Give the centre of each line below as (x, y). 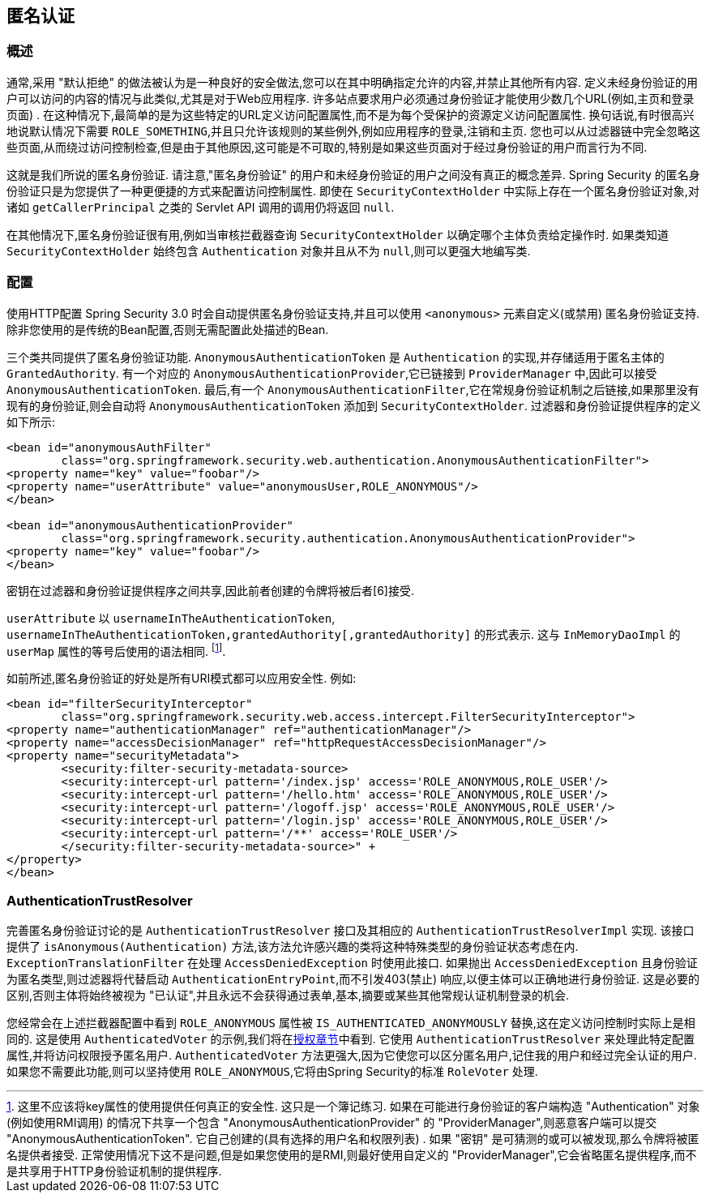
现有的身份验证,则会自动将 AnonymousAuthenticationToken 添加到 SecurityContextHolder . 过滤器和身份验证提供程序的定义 (354, 405)
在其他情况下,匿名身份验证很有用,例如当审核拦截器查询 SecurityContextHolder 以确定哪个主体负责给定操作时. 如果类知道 (338, 234)
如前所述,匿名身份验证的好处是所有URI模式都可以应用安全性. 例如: (182, 679)
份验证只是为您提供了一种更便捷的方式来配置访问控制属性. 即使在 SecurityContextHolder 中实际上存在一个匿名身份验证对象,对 (353, 191)
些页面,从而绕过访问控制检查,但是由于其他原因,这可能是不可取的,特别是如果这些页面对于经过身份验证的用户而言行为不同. (327, 147)
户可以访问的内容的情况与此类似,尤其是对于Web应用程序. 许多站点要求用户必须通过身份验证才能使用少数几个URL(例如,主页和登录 (351, 98)
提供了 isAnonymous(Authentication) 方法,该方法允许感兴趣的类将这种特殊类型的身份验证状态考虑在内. (293, 946)
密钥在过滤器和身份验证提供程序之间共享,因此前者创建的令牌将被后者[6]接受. (210, 590)
